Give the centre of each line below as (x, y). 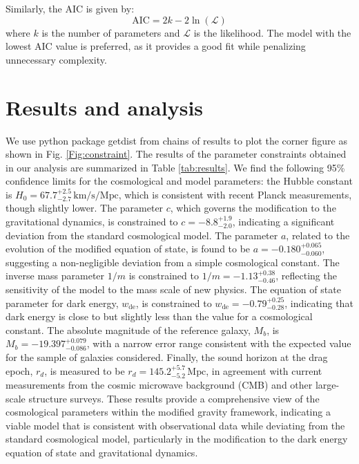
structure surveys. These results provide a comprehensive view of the (174, 398)
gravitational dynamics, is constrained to (92, 222)
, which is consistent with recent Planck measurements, (235, 194)
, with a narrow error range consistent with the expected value (219, 343)
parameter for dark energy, (62, 303)
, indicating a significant (283, 222)
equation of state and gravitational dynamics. (102, 452)
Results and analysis (105, 107)
